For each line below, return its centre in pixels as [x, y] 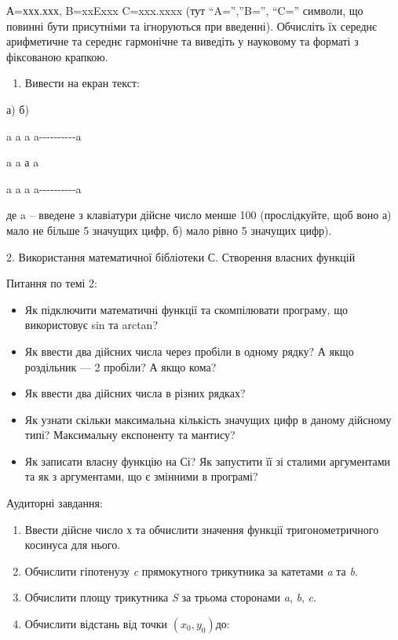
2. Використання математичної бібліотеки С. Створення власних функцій [181, 256]
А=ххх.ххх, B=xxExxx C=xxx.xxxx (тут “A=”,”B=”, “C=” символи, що [185, 10]
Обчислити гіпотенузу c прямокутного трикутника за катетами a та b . [191, 571]
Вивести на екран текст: [82, 83]
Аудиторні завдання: [55, 503]
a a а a [23, 162]
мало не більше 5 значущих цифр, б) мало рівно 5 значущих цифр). [169, 230]
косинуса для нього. [73, 545]
